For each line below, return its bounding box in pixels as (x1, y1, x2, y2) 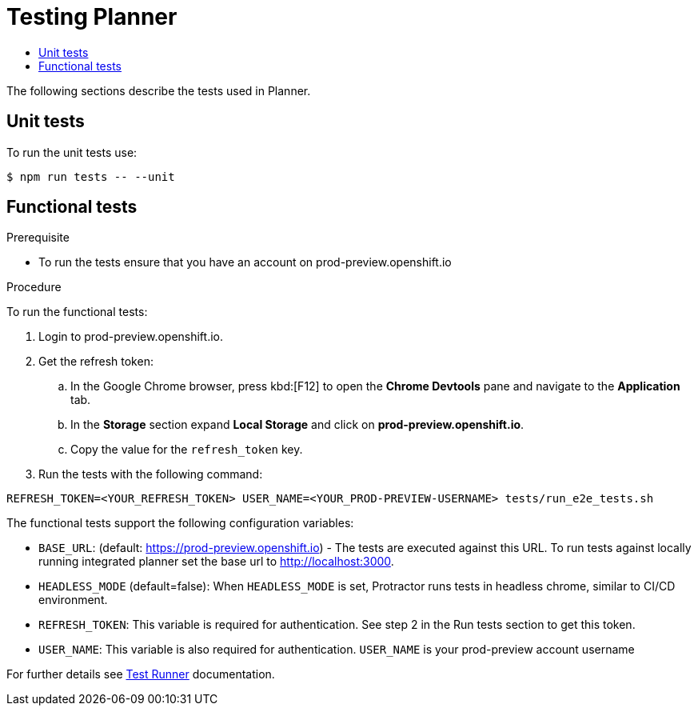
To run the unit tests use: (6, 145, 138, 159)
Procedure (6, 280, 62, 294)
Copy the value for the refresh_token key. (70, 442, 303, 457)
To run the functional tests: (6, 305, 148, 319)
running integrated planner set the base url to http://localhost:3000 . (38, 554, 394, 569)
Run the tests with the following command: (38, 467, 263, 482)
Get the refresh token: (38, 354, 154, 369)
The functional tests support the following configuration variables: (6, 516, 354, 530)
